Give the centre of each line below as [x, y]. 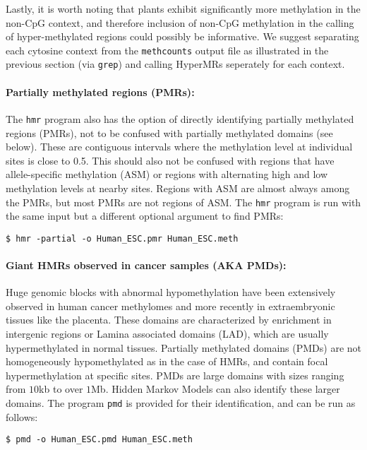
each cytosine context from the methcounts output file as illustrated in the [167, 50]
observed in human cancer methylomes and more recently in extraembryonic [170, 306]
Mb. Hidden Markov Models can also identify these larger [216, 389]
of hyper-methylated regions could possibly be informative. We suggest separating [182, 36]
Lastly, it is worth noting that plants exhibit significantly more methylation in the [183, 8]
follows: [22, 416]
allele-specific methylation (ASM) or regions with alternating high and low [167, 174]
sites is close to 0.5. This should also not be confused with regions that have [170, 160]
